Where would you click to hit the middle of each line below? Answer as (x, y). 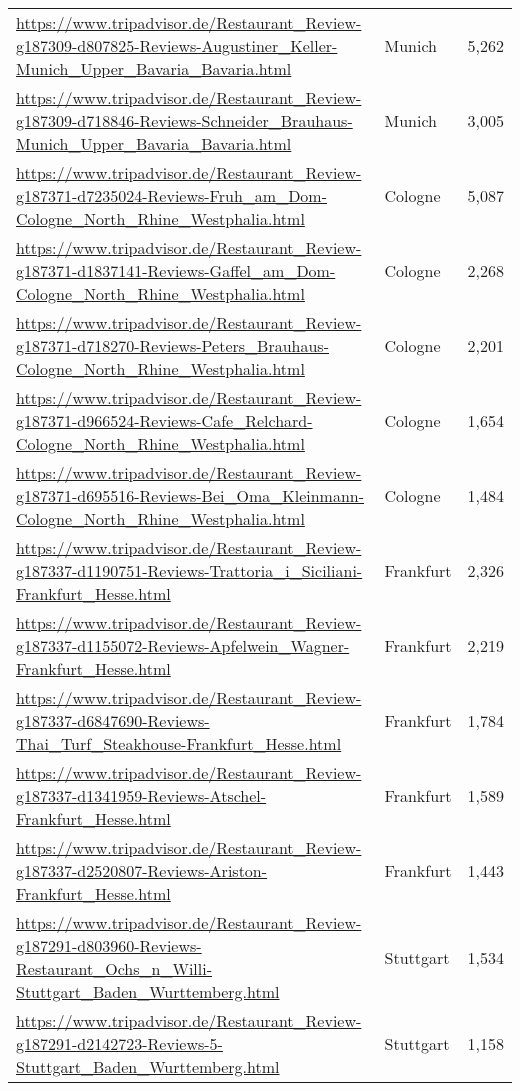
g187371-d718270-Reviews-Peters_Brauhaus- (172, 345)
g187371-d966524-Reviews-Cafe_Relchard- (164, 420)
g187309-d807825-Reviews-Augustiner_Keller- (177, 45)
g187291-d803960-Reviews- (109, 945)
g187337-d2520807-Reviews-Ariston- (142, 870)
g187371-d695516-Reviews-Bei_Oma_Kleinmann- (190, 495)
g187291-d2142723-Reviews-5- (119, 1043)
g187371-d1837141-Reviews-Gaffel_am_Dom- (176, 270)
